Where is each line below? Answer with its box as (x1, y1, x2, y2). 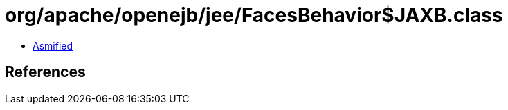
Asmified (33, 39, 73, 52)
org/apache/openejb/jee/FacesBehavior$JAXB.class (5, 3, 503, 27)
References (5, 63, 86, 81)
